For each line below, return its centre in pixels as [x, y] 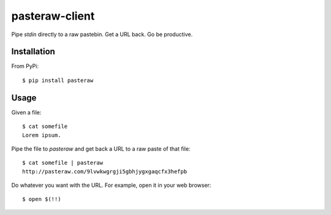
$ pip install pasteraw [58, 80]
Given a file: [26, 112]
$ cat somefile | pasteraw [63, 163]
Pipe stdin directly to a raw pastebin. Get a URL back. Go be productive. [102, 34]
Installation [33, 52]
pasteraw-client [53, 16]
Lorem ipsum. [42, 135]
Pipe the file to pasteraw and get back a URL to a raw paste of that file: [101, 149]
